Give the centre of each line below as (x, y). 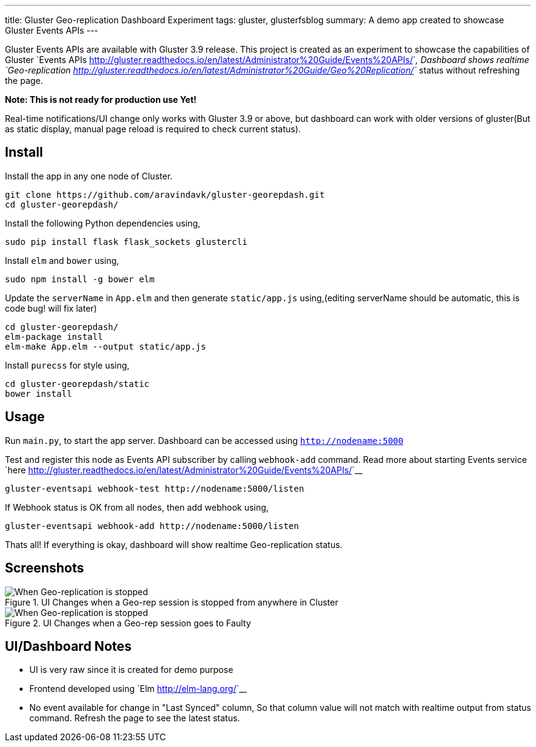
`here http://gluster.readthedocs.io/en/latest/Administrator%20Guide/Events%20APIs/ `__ (184, 470)
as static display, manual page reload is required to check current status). (153, 129)
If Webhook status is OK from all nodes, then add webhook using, (137, 507)
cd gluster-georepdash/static (77, 384)
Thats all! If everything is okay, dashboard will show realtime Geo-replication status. (174, 544)
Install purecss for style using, (67, 365)
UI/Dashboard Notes (69, 646)
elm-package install (54, 336)
